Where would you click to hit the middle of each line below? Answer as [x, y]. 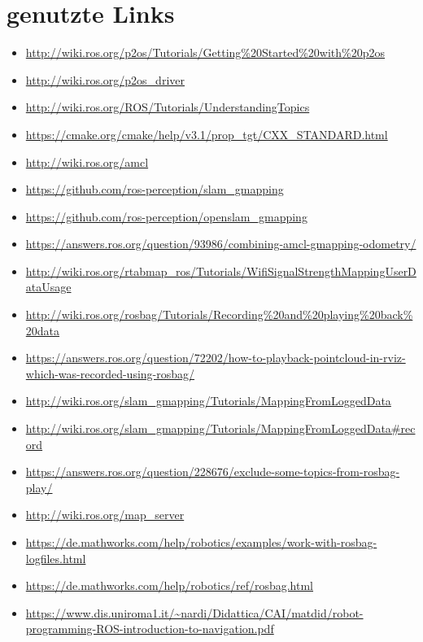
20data [43, 330]
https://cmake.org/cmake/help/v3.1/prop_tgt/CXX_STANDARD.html [207, 134]
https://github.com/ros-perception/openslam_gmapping [166, 216]
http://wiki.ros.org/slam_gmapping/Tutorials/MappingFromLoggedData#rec [220, 428]
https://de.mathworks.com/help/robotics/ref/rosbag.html [170, 585]
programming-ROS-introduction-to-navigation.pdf [150, 629]
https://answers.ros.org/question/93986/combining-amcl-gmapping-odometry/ [221, 244]
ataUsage [48, 287]
